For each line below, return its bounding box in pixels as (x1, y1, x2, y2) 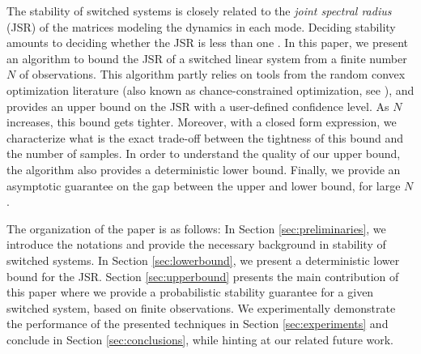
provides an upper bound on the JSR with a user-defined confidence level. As (6, 97, 389, 114)
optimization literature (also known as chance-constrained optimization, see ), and (6, 81, 415, 98)
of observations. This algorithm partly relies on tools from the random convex (19, 66, 406, 83)
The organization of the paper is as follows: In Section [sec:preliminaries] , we (6, 220, 386, 237)
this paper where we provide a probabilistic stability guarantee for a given (6, 284, 374, 301)
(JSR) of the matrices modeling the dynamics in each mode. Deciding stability (6, 18, 396, 35)
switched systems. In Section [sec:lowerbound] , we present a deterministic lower (6, 251, 400, 268)
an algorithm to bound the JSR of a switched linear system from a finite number (6, 49, 407, 66)
